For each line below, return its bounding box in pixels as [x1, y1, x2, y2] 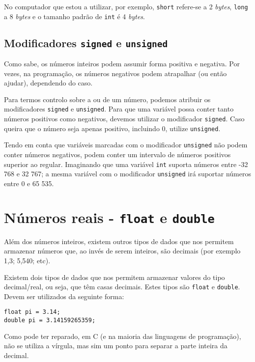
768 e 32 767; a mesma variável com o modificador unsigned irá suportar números [4, 168, 251, 179]
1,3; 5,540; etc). [4, 255, 51, 266]
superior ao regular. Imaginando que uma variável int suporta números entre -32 [4, 159, 248, 169]
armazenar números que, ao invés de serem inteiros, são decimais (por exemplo [4, 246, 241, 256]
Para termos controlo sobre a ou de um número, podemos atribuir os [4, 94, 211, 104]
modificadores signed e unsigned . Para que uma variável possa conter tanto [4, 104, 234, 114]
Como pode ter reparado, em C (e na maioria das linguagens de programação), [4, 331, 241, 341]
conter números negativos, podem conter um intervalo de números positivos [4, 149, 231, 160]
